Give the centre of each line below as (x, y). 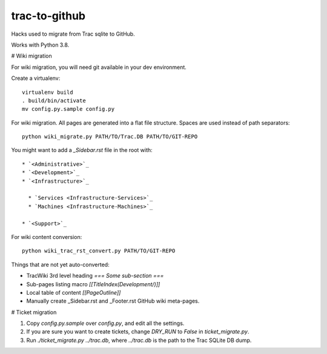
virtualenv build (48, 92)
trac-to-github (48, 16)
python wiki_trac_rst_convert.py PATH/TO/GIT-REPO (99, 251)
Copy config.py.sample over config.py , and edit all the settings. (105, 323)
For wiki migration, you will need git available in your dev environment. (99, 67)
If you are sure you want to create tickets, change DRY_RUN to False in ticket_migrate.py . (138, 332)
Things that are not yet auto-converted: (60, 264)
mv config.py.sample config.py (68, 109)
